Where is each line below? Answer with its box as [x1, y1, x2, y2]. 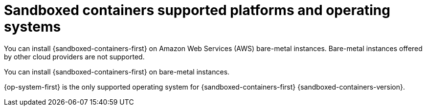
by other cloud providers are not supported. [4, 52, 145, 61]
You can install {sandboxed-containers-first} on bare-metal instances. [4, 67, 230, 76]
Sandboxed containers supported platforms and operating [4, 2, 390, 18]
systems [4, 18, 61, 35]
